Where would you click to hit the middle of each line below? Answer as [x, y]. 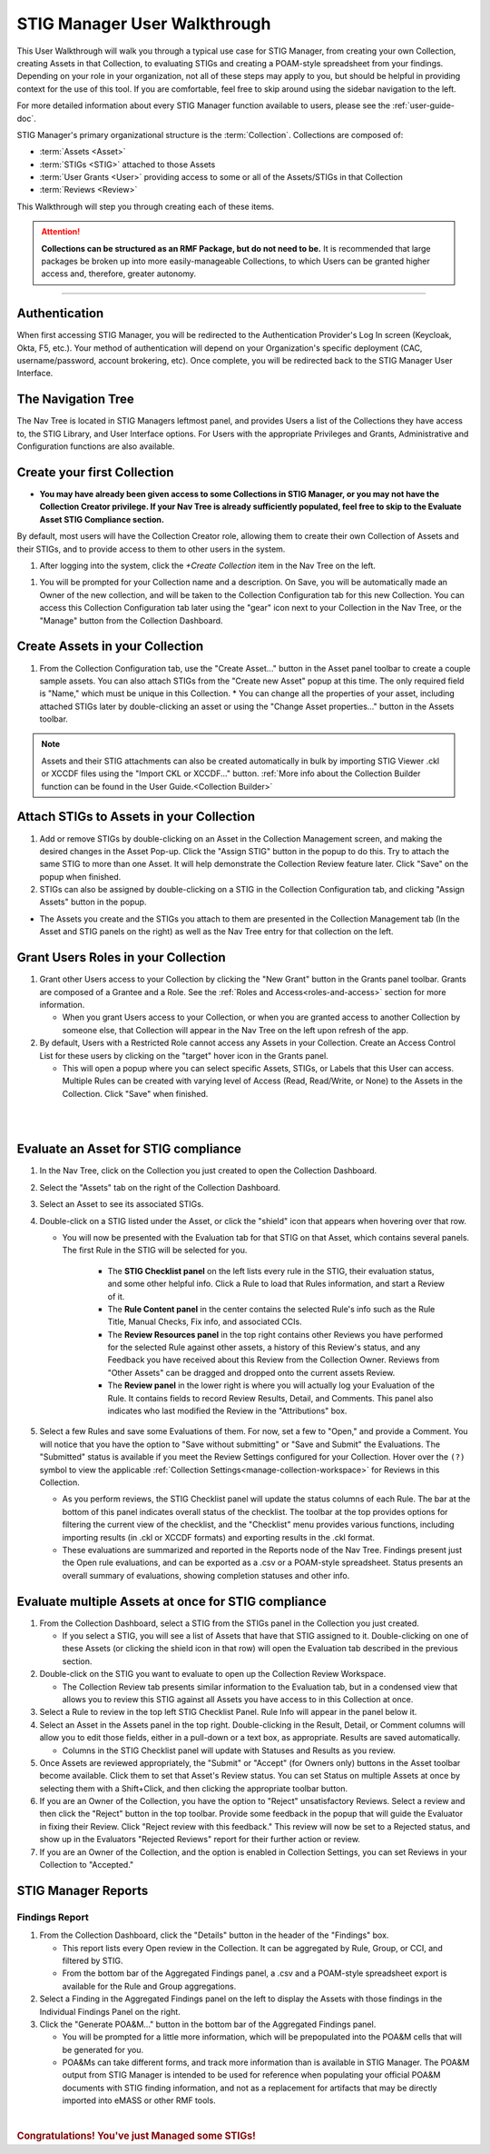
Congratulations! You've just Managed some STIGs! [136, 2136]
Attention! [61, 232]
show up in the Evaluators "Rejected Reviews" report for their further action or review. [200, 1840]
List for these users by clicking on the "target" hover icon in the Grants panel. [184, 1055]
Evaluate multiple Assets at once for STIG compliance [171, 1601]
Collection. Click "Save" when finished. [135, 1093]
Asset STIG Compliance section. [102, 519]
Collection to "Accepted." [87, 1865]
